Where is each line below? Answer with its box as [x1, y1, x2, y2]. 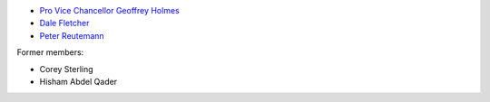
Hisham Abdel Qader [39, 76, 118, 87]
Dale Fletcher [39, 18, 90, 29]
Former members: [16, 47, 84, 58]
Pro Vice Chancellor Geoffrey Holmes [39, 5, 181, 15]
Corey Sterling [39, 63, 94, 74]
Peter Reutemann [39, 30, 104, 41]
